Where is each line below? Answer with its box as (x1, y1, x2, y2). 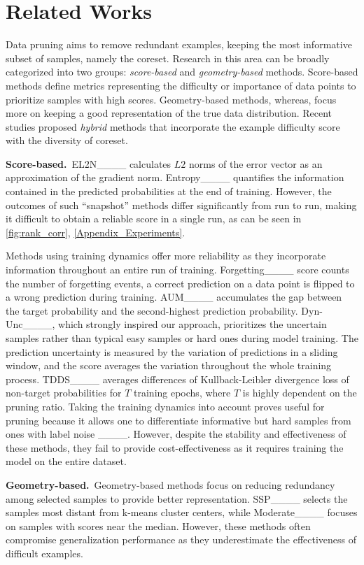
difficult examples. (6, 545, 83, 560)
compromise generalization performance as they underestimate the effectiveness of (6, 532, 357, 547)
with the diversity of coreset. (6, 133, 128, 148)
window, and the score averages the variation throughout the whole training (6, 358, 332, 373)
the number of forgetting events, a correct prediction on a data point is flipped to (6, 276, 355, 290)
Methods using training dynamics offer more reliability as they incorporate (6, 248, 326, 263)
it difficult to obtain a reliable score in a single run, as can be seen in (6, 211, 302, 226)
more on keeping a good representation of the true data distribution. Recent (6, 106, 332, 120)
